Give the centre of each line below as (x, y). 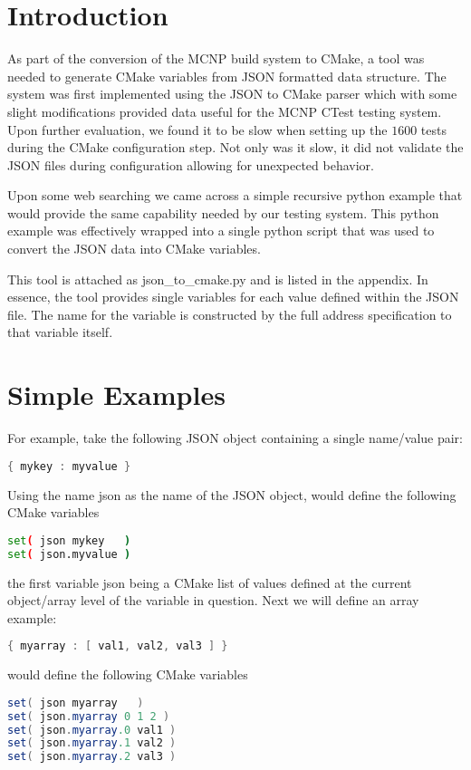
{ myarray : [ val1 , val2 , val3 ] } (118, 646)
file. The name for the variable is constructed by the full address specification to (230, 314)
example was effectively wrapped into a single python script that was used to (221, 231)
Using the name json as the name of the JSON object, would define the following (232, 494)
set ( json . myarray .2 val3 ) (92, 757)
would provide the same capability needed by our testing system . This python (223, 212)
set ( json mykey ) (69, 540)
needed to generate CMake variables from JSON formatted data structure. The (227, 76)
